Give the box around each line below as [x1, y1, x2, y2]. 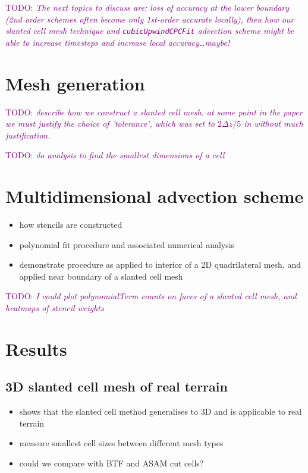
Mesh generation [5, 71, 145, 95]
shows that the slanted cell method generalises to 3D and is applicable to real [19, 405, 302, 418]
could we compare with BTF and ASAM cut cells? [19, 456, 204, 469]
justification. [5, 129, 51, 141]
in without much [244, 117, 303, 130]
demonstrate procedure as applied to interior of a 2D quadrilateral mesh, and [19, 258, 301, 271]
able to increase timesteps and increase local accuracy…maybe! [5, 36, 230, 48]
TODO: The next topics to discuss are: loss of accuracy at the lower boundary [5, 1, 290, 13]
